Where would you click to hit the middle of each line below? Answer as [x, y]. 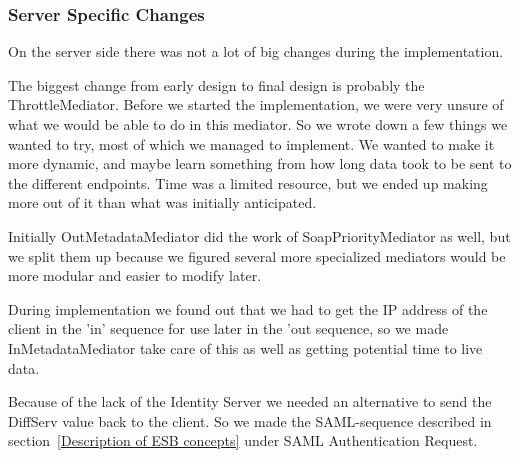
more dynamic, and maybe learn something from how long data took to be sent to [260, 163]
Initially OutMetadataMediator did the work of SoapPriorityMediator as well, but [259, 235]
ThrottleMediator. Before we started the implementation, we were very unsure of [256, 104]
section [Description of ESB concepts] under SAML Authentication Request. [243, 440]
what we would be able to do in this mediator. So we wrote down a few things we [258, 124]
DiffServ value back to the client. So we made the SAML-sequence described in [250, 420]
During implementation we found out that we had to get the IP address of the [248, 308]
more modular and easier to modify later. [135, 275]
